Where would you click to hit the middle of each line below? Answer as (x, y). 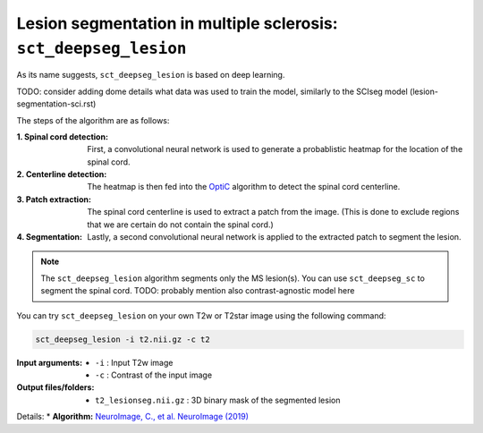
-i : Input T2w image (134, 362)
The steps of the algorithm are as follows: (93, 120)
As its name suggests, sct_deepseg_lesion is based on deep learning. (151, 75)
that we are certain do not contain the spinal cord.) (181, 225)
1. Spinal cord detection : (63, 136)
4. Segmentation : (49, 237)
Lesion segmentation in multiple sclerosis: (178, 23)
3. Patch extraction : (54, 199)
